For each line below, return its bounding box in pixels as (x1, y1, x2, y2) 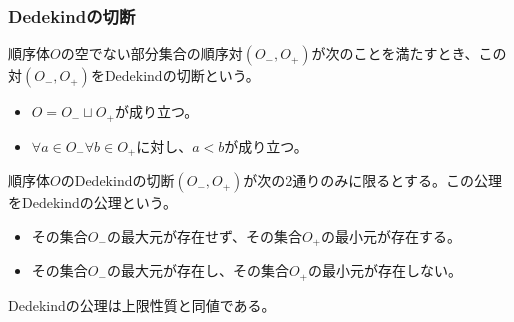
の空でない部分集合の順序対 (60, 43, 243, 64)
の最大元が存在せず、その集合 (106, 225, 302, 246)
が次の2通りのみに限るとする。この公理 (243, 170, 502, 191)
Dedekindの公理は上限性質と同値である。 (8, 294, 276, 315)
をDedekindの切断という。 (90, 65, 260, 86)
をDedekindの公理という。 (8, 192, 177, 213)
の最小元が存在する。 (321, 225, 462, 246)
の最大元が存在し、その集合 (106, 260, 289, 281)
